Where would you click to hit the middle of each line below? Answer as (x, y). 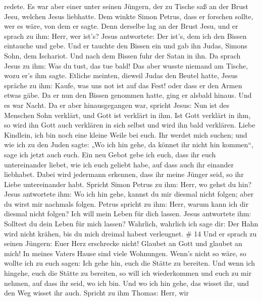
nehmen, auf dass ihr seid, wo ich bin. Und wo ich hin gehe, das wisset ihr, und (127, 283)
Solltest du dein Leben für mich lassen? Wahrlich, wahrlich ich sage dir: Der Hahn (131, 224)
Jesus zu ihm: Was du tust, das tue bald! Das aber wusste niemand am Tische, (126, 65)
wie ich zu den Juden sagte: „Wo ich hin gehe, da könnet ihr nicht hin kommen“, (129, 144)
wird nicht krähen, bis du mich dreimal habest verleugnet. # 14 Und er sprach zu (130, 233)
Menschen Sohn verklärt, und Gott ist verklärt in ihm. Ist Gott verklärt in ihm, (127, 115)
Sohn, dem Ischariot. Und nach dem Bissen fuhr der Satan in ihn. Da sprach (122, 55)
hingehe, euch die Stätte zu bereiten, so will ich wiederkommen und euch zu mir (128, 273)
